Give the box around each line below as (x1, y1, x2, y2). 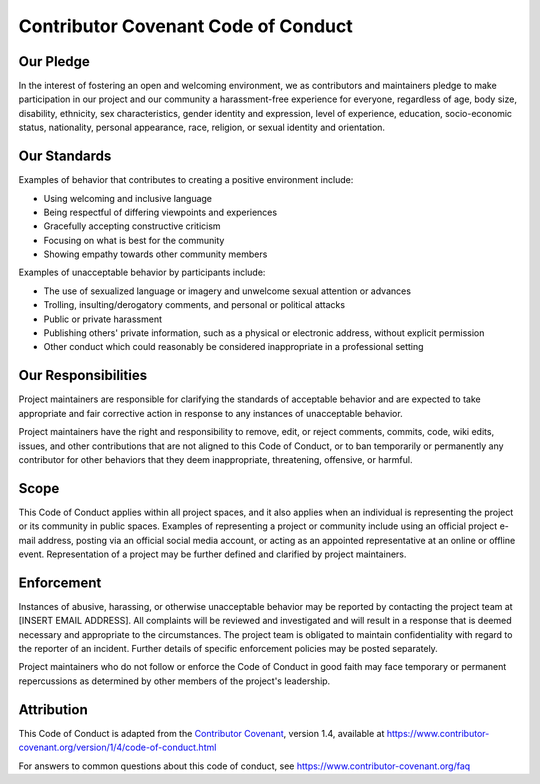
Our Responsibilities (18, 367, 148, 384)
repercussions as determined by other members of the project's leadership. (18, 675, 331, 687)
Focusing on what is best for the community (43, 234, 225, 246)
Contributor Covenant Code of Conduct (18, 15, 354, 37)
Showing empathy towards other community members (43, 248, 268, 260)
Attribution (18, 701, 89, 718)
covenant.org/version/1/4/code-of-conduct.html (18, 741, 217, 754)
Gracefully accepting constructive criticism (43, 220, 221, 232)
